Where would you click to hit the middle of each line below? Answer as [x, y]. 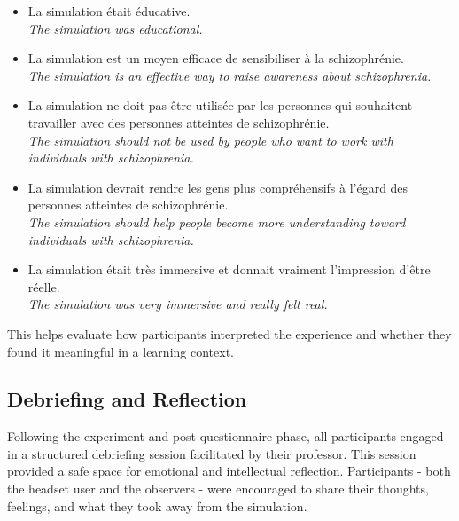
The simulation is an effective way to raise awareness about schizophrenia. [229, 75]
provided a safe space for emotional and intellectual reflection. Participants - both [229, 471]
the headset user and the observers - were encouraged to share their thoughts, [218, 489]
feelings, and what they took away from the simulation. [157, 505]
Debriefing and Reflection [127, 399]
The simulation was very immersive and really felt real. [178, 304]
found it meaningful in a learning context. [121, 351]
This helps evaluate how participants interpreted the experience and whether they [229, 333]
